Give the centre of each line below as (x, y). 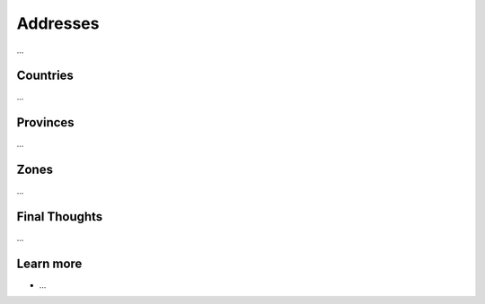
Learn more (49, 263)
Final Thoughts (60, 217)
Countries (45, 76)
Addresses (58, 23)
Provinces (46, 122)
